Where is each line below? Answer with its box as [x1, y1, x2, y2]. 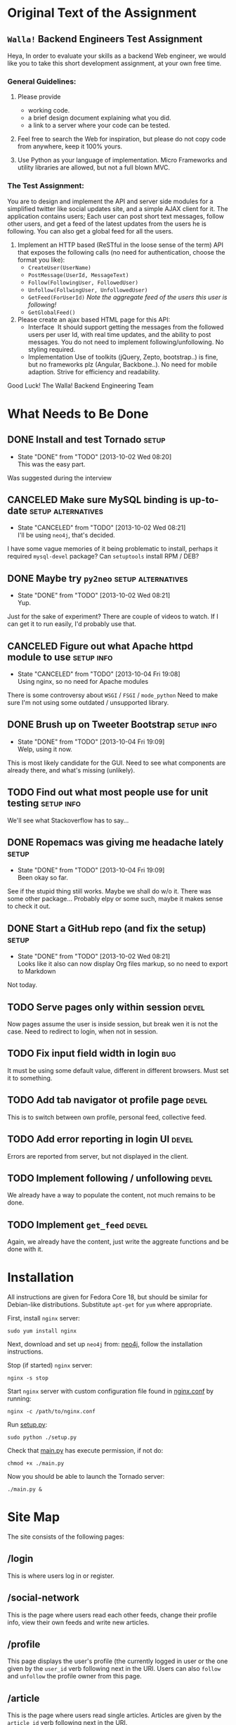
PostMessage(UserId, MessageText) [27, 272, 129, 279]
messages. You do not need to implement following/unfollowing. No [27, 338, 224, 346]
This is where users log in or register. [7, 1571, 114, 1580]
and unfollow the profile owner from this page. [7, 1672, 142, 1681]
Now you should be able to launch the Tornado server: [7, 1472, 165, 1481]
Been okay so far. [17, 874, 69, 882]
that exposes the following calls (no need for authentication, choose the [17, 248, 225, 256]
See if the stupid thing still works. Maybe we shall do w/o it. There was [7, 887, 212, 896]
